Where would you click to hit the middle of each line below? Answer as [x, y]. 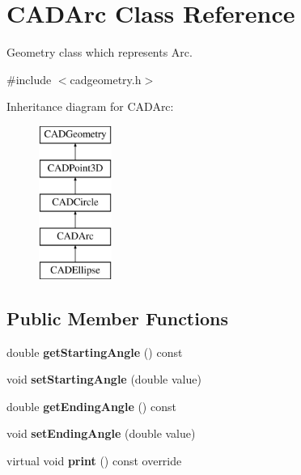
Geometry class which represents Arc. [100, 52]
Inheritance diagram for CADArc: [90, 106]
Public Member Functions [117, 318]
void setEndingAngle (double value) [101, 433]
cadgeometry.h [106, 79]
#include [29, 79]
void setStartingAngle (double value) [104, 379]
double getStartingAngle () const [95, 352]
